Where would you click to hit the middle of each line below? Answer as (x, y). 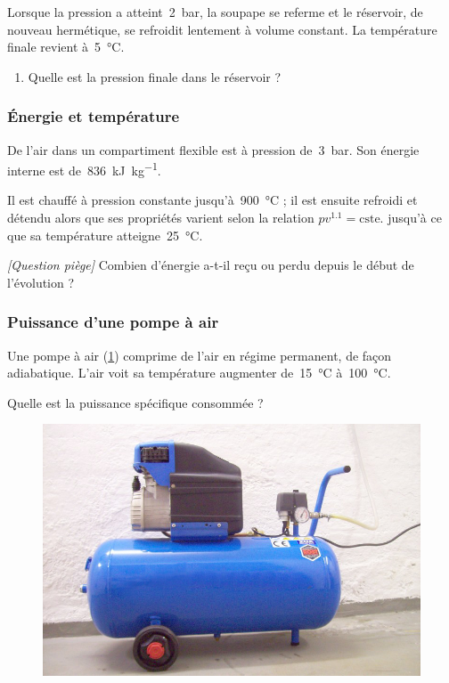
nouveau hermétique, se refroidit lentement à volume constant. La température (222, 29)
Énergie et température (94, 116)
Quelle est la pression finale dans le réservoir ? (155, 76)
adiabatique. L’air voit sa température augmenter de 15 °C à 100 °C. (199, 373)
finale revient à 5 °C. (66, 47)
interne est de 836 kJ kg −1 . (84, 169)
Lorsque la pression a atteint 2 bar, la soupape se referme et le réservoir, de (215, 12)
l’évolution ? (41, 282)
